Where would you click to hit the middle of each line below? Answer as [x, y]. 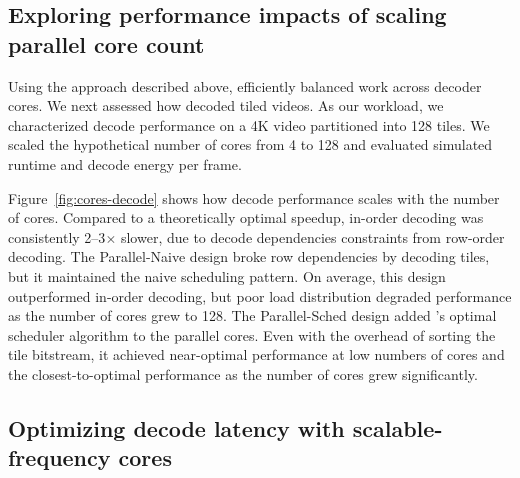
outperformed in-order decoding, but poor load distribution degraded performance [260, 295]
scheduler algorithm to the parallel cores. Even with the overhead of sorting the [252, 334]
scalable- [397, 427]
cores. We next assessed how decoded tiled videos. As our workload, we [226, 105]
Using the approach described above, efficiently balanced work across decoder [245, 85]
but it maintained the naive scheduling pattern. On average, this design [227, 275]
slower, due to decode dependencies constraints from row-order [312, 236]
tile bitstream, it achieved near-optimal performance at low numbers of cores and [256, 354]
